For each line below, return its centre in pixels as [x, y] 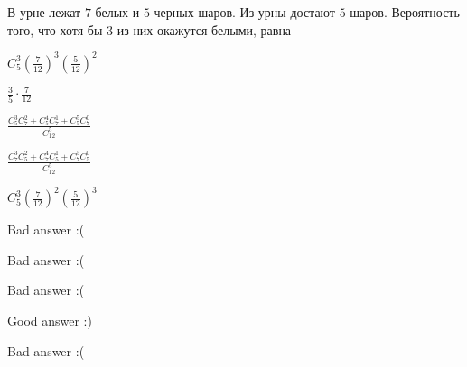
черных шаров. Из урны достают [244, 12]
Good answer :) [50, 320]
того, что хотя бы [55, 29]
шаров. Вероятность [405, 12]
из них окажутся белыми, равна [204, 29]
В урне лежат [44, 12]
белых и [117, 12]
